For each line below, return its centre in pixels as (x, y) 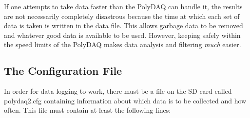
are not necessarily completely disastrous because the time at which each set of (122, 16)
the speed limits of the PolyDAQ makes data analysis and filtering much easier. (123, 44)
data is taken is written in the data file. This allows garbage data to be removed (124, 25)
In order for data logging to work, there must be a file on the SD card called (118, 91)
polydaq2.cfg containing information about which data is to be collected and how (125, 100)
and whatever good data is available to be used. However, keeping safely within (122, 35)
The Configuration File (63, 71)
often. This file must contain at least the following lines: (87, 110)
